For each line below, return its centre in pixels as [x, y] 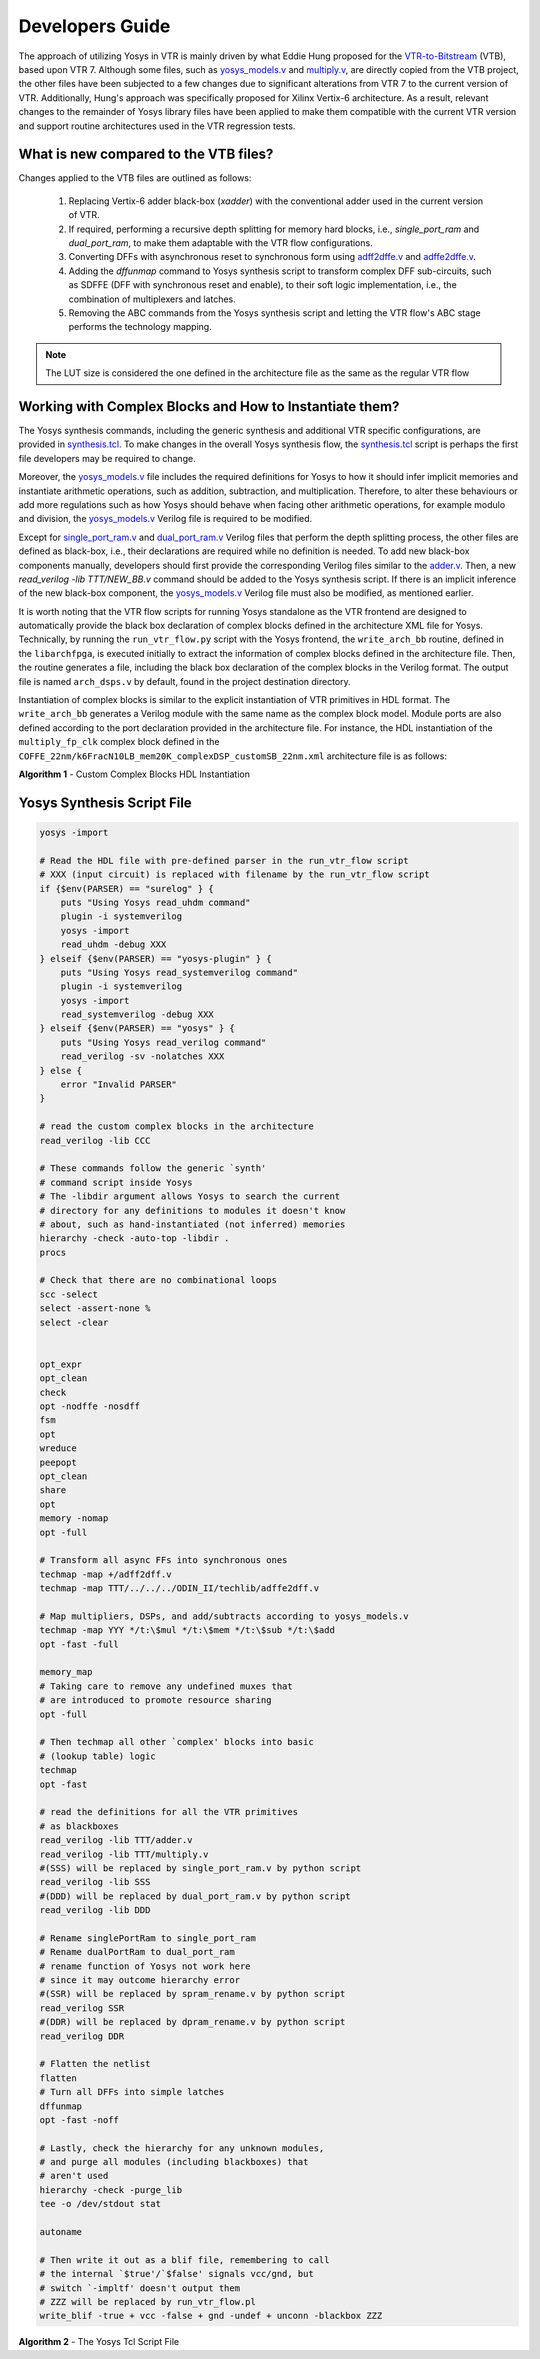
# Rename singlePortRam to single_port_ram [148, 1938]
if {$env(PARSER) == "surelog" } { [126, 888]
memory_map [66, 1672]
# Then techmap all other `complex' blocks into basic [176, 1742]
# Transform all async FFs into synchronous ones [163, 1560]
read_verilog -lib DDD [95, 1910]
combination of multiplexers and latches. [152, 299]
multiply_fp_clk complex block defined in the [119, 742]
